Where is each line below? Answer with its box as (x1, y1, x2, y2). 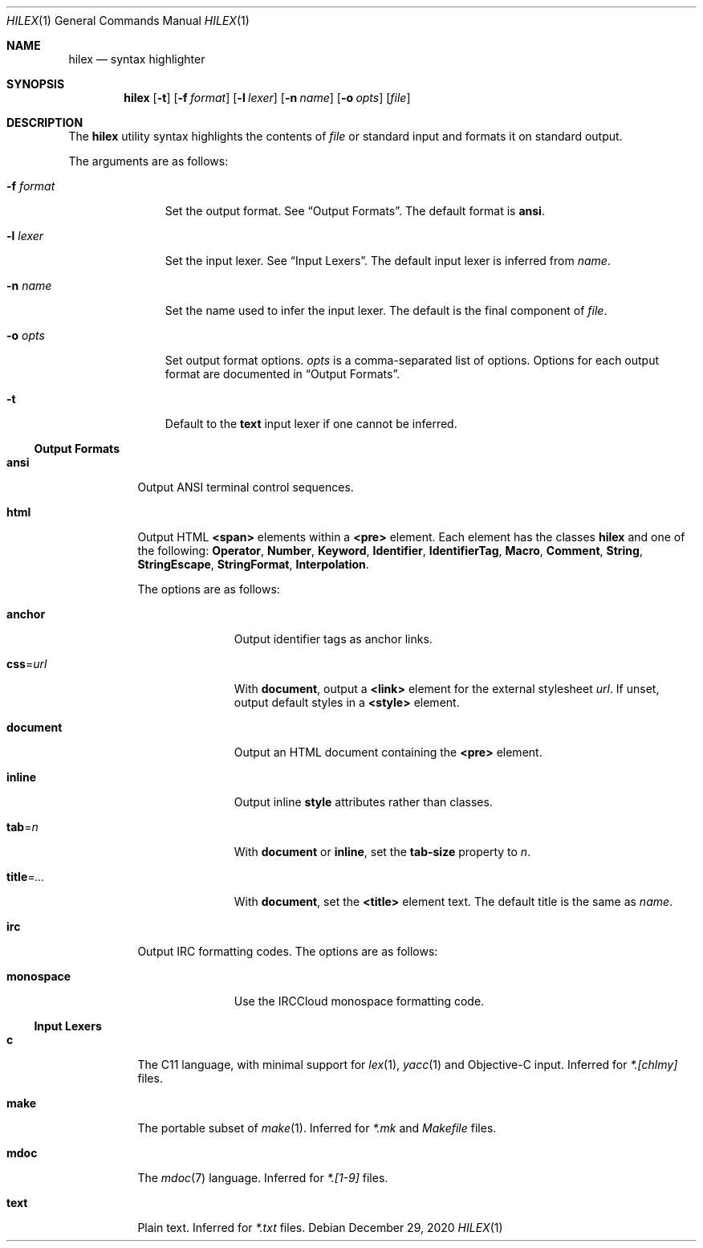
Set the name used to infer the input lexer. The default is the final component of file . (165, 304, 608, 317)
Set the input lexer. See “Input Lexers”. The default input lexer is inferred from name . (165, 254, 611, 267)
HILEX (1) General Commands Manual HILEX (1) (6, 14, 250, 27)
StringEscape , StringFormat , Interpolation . (137, 557, 369, 571)
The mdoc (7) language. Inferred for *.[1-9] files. (137, 1171, 388, 1185)
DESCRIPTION (6, 116, 83, 129)
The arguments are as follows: (68, 154, 229, 168)
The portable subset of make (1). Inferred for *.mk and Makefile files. (137, 1121, 497, 1135)
